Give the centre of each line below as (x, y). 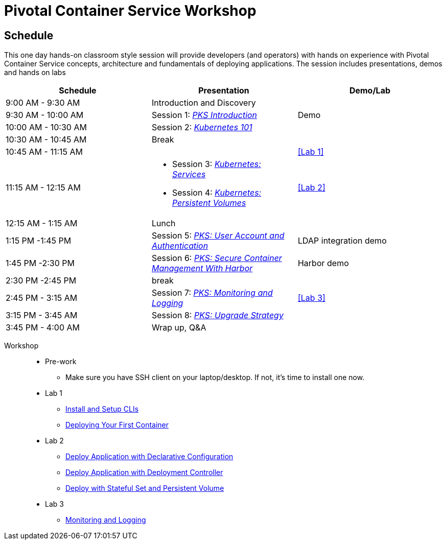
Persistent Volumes (209, 203)
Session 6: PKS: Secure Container (217, 258)
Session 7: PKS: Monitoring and (212, 293)
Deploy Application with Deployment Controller (144, 472)
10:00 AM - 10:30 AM (46, 127)
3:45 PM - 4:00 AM (43, 328)
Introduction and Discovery (204, 103)
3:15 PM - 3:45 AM (42, 315)
